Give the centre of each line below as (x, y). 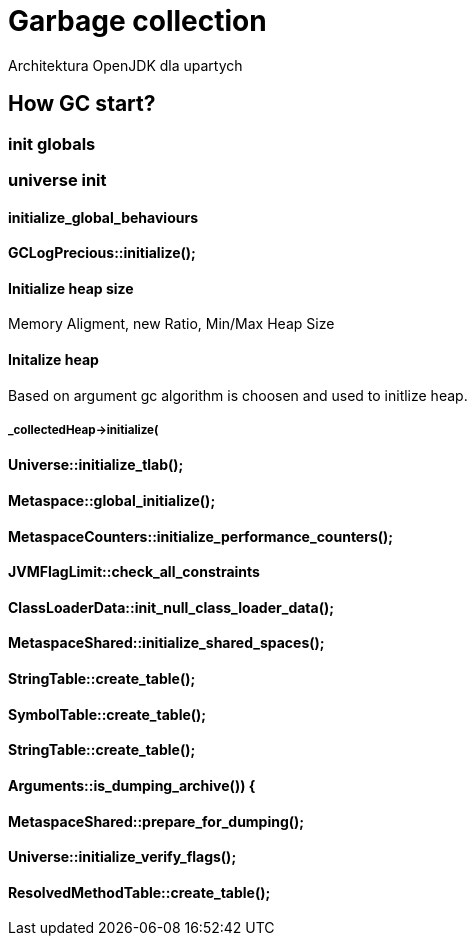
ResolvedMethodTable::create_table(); (139, 892)
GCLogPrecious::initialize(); (102, 253)
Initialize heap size (71, 288)
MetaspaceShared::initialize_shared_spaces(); (166, 643)
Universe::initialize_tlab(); (96, 465)
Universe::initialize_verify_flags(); (122, 857)
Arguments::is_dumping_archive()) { (132, 785)
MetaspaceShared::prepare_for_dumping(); (156, 821)
